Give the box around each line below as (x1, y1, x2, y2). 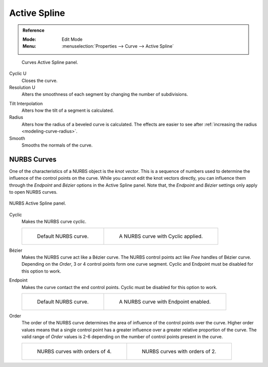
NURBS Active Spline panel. (9, 200, 67, 206)
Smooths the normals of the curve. (21, 142, 93, 148)
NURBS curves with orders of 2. (141, 348, 216, 355)
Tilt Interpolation (9, 100, 43, 106)
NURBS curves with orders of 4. (37, 348, 112, 355)
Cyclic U (9, 71, 27, 76)
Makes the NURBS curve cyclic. (21, 219, 86, 224)
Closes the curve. (21, 77, 58, 83)
